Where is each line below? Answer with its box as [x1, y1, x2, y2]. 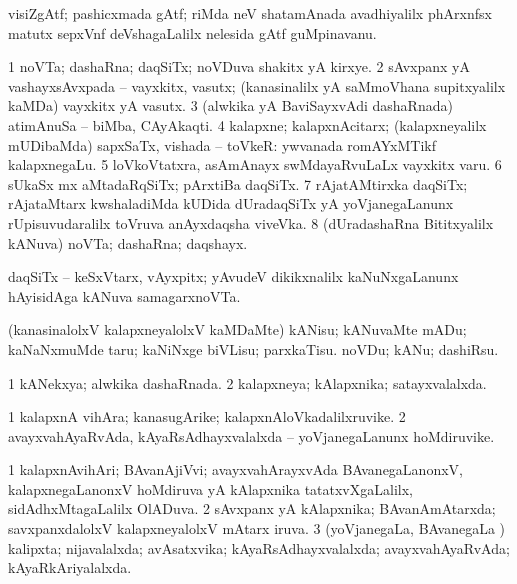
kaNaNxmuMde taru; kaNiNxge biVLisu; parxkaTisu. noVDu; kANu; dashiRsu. [8, 338, 499, 359]
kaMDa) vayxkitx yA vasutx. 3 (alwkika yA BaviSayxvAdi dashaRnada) [8, 95, 453, 116]
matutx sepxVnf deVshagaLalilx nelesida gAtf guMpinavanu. [8, 22, 377, 43]
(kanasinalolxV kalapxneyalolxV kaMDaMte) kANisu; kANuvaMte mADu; [8, 319, 467, 340]
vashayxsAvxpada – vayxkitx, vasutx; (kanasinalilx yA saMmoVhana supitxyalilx [8, 75, 506, 96]
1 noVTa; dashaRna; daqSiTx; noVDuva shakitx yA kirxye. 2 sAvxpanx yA [8, 56, 470, 77]
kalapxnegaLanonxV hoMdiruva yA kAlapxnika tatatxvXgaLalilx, [8, 478, 413, 499]
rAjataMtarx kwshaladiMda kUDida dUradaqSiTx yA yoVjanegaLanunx [8, 193, 454, 214]
